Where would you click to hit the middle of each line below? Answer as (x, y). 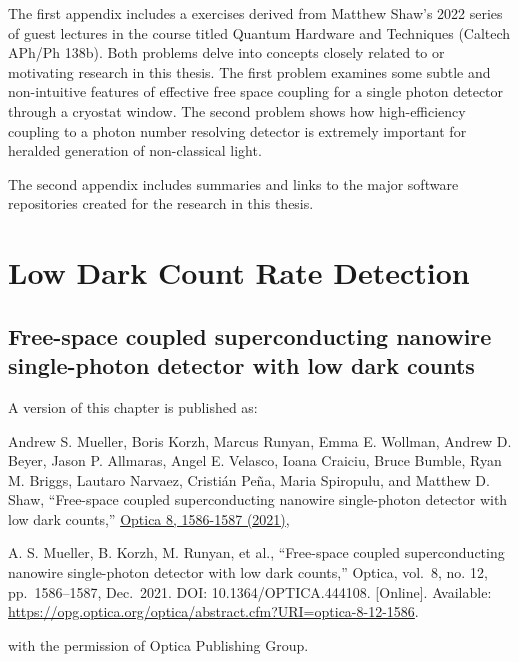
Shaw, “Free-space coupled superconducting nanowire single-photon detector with (258, 499)
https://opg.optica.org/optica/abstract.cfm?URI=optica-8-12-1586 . (213, 611)
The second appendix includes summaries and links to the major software (233, 183)
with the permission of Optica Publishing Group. (158, 644)
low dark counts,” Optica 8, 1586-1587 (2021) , (149, 518)
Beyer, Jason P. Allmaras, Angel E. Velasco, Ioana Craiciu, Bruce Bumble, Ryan (255, 460)
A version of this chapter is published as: (133, 406)
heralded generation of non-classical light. (135, 150)
